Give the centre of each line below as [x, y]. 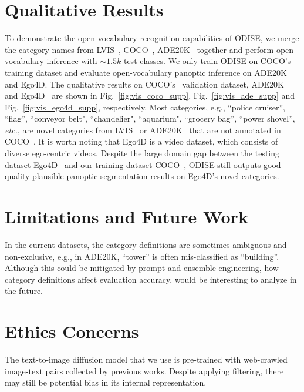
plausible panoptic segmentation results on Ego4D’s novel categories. [156, 176]
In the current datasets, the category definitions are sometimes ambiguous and [146, 244]
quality [17, 176]
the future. [24, 291]
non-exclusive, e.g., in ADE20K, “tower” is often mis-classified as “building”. [142, 256]
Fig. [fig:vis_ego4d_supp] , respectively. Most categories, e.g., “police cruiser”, [145, 107]
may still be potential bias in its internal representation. [106, 382]
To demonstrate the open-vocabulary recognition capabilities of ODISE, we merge [152, 38]
